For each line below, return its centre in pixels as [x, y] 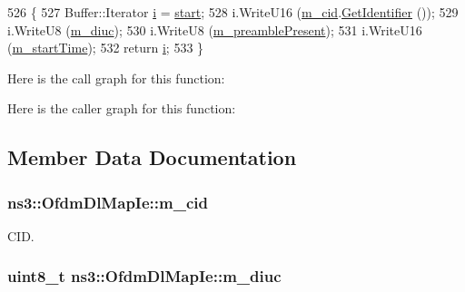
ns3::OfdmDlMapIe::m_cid [108, 202]
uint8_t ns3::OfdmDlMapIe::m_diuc [144, 276]
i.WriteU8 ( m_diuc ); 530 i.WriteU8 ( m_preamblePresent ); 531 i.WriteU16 [215, 29]
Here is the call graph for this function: [116, 78]
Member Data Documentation [152, 157]
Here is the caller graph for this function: [122, 108]
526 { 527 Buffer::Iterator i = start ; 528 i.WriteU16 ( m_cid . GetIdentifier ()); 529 [233, 12]
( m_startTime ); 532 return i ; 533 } [106, 48]
